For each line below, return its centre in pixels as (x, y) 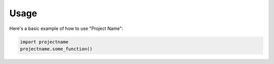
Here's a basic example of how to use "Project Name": (66, 28)
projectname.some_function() (56, 49)
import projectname (44, 42)
